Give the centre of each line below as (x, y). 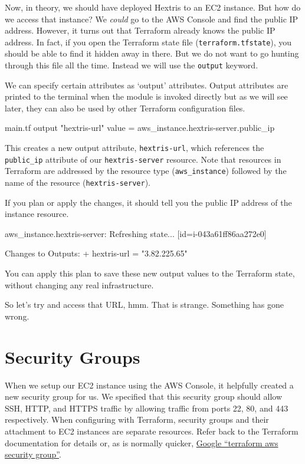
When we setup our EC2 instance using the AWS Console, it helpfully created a (149, 385)
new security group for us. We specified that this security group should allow (144, 396)
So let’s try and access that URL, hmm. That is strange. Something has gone (145, 305)
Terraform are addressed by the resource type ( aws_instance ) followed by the (146, 171)
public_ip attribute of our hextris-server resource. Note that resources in (143, 159)
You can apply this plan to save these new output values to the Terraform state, (150, 273)
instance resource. (37, 214)
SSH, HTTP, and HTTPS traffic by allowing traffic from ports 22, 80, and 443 (147, 408)
